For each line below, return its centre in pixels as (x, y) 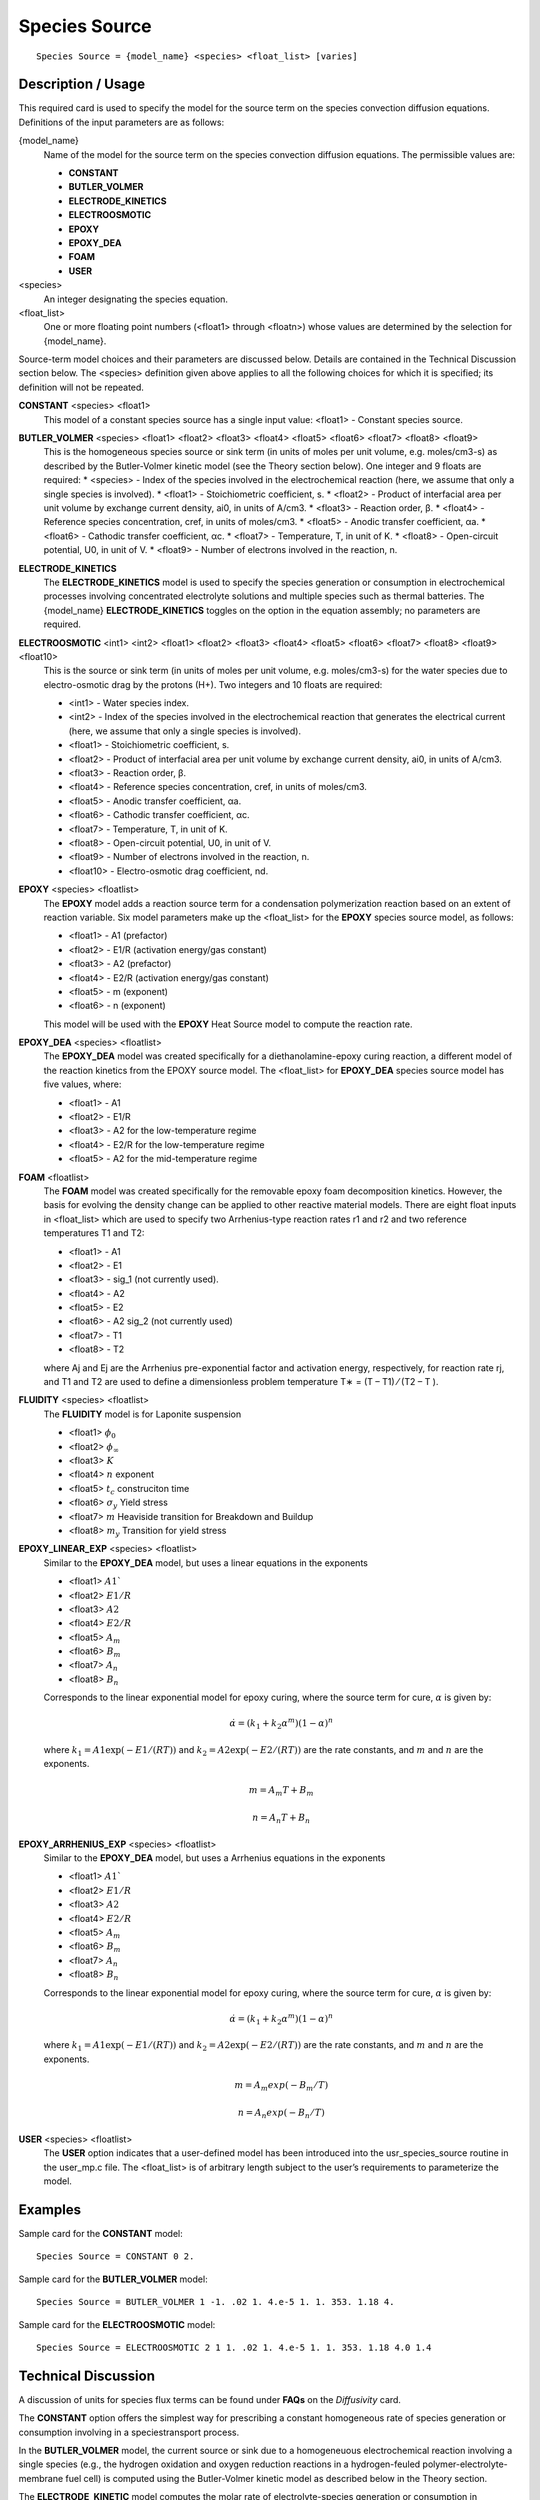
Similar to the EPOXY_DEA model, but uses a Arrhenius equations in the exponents (214, 1858)
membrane (41, 2478)
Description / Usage (81, 84)
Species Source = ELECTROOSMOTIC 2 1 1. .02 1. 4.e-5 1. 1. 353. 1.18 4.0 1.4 (234, 2347)
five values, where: (82, 1084)
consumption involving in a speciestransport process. (129, 2432)
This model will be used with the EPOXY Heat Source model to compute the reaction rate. (228, 1024)
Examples (50, 2209)
